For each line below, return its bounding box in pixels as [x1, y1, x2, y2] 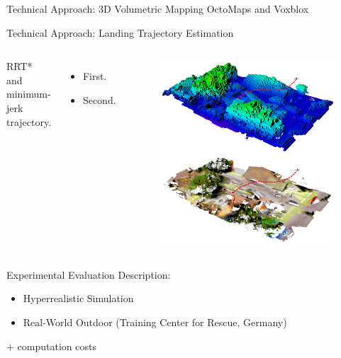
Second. [82, 92, 116, 107]
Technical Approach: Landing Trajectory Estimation [6, 25, 234, 40]
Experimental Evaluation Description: [6, 267, 171, 282]
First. [82, 69, 107, 83]
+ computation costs [6, 338, 96, 353]
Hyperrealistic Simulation [23, 291, 134, 306]
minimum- [6, 86, 51, 101]
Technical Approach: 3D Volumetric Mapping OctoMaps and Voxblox [6, 1, 309, 16]
